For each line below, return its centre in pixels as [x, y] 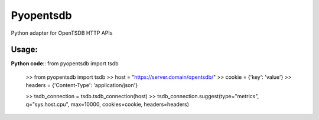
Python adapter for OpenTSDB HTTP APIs [62, 33]
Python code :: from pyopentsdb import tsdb [65, 64]
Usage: [25, 50]
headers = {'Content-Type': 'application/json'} [82, 85]
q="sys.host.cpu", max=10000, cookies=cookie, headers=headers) [107, 104]
